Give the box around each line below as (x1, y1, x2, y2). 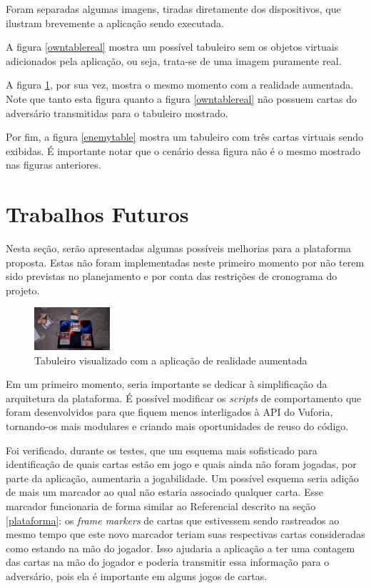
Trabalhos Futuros (6, 199, 189, 229)
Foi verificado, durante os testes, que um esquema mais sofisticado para (6, 442, 317, 457)
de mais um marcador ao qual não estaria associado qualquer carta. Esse (6, 484, 323, 499)
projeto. (6, 282, 40, 297)
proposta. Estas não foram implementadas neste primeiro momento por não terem (6, 254, 365, 269)
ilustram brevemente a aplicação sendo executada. (6, 15, 224, 30)
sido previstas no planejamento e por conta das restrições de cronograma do (6, 269, 337, 284)
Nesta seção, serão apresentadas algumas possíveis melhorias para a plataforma (6, 241, 351, 256)
